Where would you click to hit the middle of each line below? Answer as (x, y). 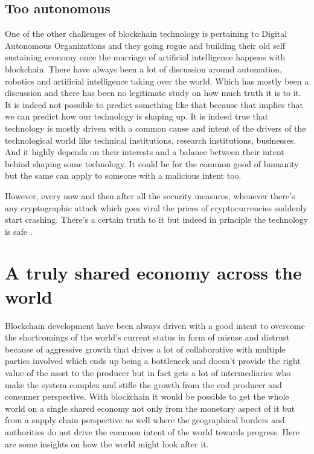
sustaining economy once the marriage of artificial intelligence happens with (145, 57)
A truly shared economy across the (153, 273)
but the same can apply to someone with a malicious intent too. (123, 175)
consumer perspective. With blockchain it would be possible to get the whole (147, 396)
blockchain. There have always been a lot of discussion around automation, (143, 69)
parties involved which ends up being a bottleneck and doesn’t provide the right (153, 361)
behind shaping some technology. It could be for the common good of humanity (152, 163)
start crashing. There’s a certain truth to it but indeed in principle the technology (157, 219)
